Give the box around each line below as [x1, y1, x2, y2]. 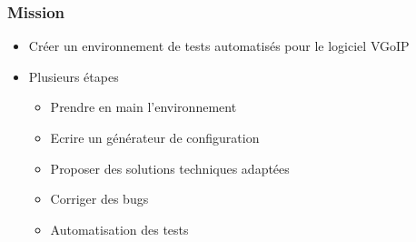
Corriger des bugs [50, 189, 149, 208]
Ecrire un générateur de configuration [50, 128, 260, 146]
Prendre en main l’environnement [50, 97, 237, 116]
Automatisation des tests [50, 219, 189, 238]
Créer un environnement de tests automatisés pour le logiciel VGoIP [28, 36, 410, 55]
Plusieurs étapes [28, 66, 119, 86]
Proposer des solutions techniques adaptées [50, 158, 290, 177]
